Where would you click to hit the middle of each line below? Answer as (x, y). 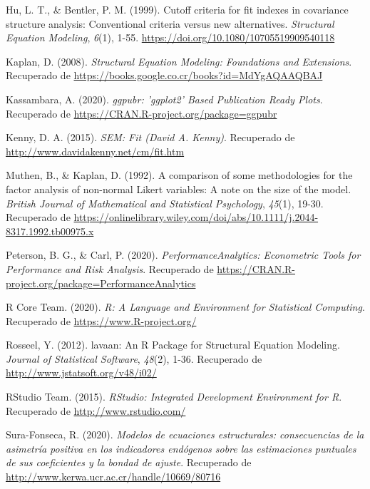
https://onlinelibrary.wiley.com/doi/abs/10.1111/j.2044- (196, 217)
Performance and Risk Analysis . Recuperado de (110, 268)
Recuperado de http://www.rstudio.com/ (96, 410)
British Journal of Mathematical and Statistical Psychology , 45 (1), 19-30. (165, 203)
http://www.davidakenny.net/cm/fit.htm (95, 151)
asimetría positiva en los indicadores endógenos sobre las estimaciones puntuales (181, 448)
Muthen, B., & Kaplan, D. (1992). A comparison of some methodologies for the (179, 175)
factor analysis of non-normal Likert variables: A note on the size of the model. (179, 189)
